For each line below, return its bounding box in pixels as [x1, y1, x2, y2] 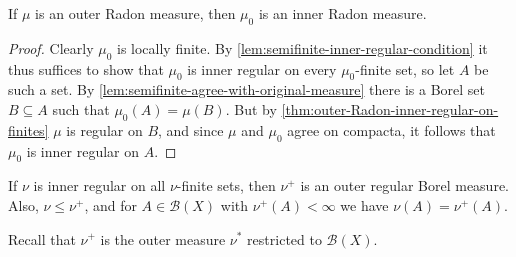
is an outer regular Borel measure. [300, 175, 509, 196]
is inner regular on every [187, 58, 337, 79]
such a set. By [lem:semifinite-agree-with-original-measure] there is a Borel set [8, 79, 485, 100]
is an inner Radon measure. [258, 3, 427, 23]
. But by [225, 98, 277, 119]
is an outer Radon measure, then [35, 3, 236, 23]
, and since [158, 119, 224, 140]
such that [52, 98, 110, 119]
